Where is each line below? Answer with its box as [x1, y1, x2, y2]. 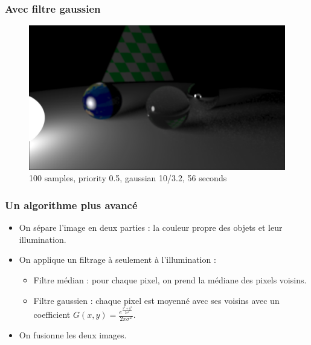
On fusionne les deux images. [19, 329, 127, 341]
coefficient [33, 308, 71, 320]
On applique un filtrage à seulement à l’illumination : [19, 253, 216, 266]
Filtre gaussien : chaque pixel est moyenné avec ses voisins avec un [33, 294, 280, 306]
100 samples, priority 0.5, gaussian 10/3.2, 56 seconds [29, 172, 227, 184]
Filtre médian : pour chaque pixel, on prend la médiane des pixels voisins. [33, 273, 307, 286]
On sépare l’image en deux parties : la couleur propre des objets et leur [19, 221, 283, 234]
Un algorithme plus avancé [5, 197, 138, 212]
